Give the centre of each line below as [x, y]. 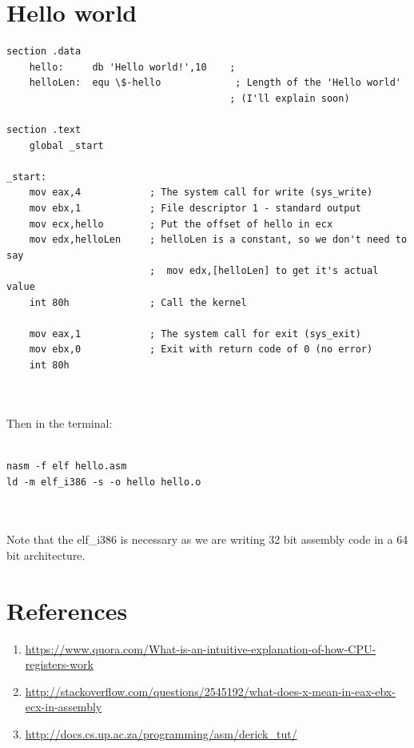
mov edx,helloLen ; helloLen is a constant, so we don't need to [218, 240]
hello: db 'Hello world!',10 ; [132, 67]
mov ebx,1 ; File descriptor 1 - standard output [195, 209]
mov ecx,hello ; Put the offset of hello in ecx [181, 224]
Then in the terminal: [60, 422]
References [67, 610]
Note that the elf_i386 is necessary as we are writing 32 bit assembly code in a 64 [207, 539]
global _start [66, 145]
